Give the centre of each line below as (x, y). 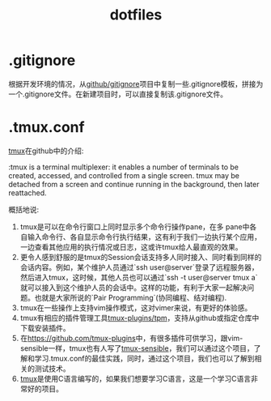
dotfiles (136, 15)
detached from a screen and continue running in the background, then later (134, 184)
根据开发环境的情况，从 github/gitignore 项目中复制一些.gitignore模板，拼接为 (136, 83)
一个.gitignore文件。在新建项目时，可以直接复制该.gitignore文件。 (118, 94)
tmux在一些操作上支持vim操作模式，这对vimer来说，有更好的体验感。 (136, 307)
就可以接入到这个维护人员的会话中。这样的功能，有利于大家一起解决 (133, 287)
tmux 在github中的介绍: (46, 151)
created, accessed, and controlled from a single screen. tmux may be (124, 175)
